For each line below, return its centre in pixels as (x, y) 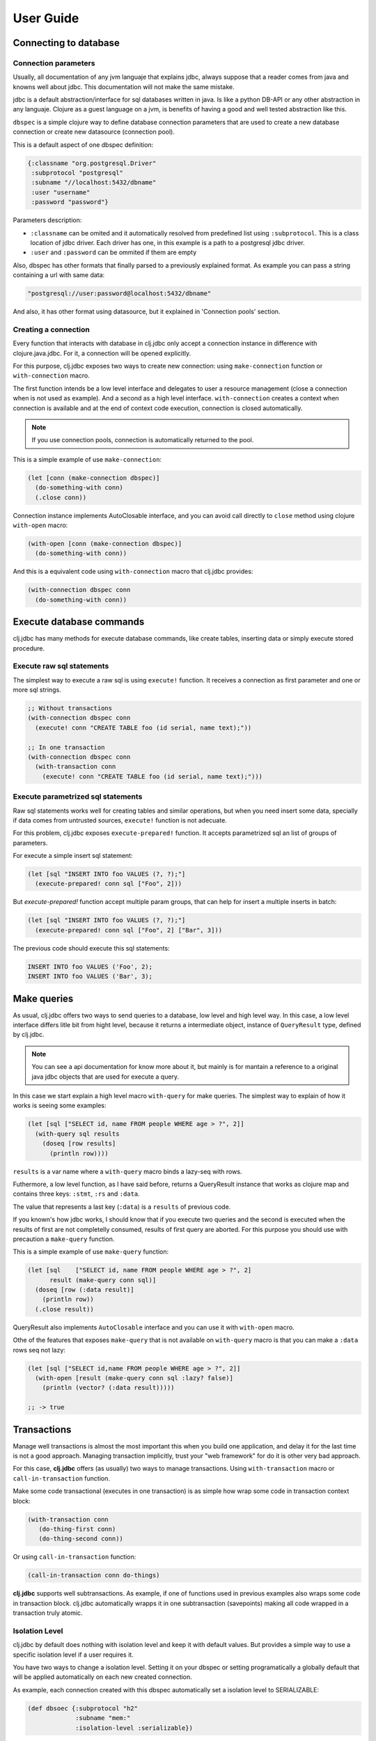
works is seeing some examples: (60, 1106)
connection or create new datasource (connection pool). (94, 132)
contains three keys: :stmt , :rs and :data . (77, 1194)
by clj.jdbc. (29, 1035)
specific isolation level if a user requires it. (73, 1655)
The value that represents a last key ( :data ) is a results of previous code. (122, 1207)
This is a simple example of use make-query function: (91, 1252)
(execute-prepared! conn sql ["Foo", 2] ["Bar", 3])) (129, 930)
